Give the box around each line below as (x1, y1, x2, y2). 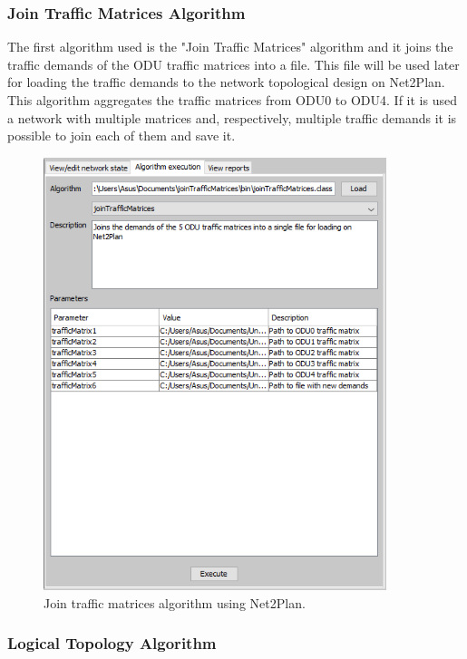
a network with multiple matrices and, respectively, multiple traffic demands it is (7, 108, 457, 127)
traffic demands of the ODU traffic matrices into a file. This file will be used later (7, 54, 460, 73)
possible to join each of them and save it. (7, 126, 236, 145)
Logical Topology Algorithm (7, 632, 217, 654)
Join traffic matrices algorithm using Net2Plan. (44, 593, 306, 612)
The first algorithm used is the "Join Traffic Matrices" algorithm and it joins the (7, 37, 453, 56)
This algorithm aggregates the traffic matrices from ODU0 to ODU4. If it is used (7, 91, 457, 109)
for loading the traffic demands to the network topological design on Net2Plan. (7, 73, 445, 92)
